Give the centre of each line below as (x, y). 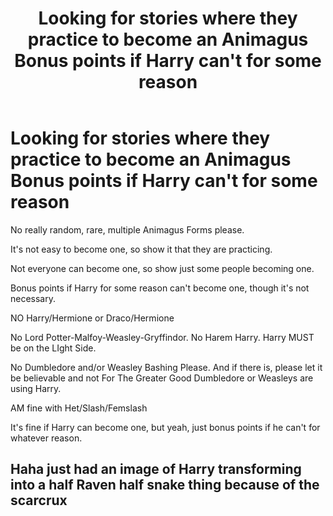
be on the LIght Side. (53, 348)
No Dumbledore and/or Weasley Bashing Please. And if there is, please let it (166, 367)
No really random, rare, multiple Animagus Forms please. (127, 229)
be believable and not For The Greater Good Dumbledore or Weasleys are (162, 378)
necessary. (33, 298)
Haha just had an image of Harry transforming (156, 469)
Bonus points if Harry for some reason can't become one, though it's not (160, 288)
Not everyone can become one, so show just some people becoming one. (162, 268)
